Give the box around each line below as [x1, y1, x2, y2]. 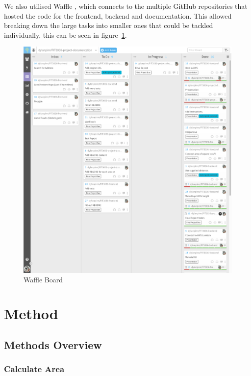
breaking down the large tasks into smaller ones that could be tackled [4, 20, 213, 30]
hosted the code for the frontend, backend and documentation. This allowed [4, 10, 232, 21]
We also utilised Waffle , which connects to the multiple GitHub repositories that [4, 1, 248, 11]
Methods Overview [4, 337, 102, 352]
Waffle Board [24, 275, 63, 285]
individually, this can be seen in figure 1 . [4, 29, 127, 40]
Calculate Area [4, 363, 65, 375]
